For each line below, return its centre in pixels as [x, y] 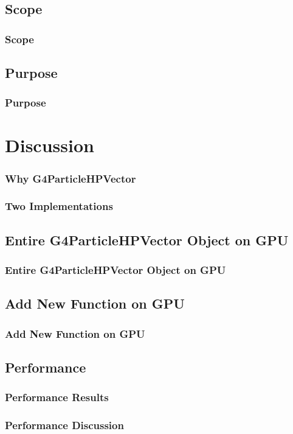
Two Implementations [59, 206]
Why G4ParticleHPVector [71, 178]
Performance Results [57, 397]
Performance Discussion [64, 425]
